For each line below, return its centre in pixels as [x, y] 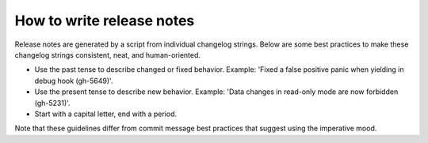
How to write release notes [105, 21]
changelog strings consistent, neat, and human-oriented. [108, 55]
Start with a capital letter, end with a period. [106, 114]
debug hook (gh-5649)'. [74, 81]
